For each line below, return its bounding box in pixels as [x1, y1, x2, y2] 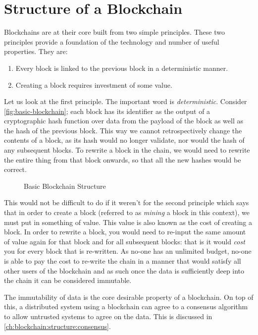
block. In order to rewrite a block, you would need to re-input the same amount [4, 226, 246, 237]
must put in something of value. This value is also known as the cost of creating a [4, 217, 253, 227]
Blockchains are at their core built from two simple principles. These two [4, 27, 225, 37]
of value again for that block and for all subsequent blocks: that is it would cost [4, 236, 245, 246]
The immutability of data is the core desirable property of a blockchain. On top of [4, 291, 254, 302]
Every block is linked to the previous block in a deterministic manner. [15, 62, 228, 73]
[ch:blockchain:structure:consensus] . [4, 321, 111, 331]
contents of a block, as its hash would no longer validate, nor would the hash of [4, 135, 245, 145]
